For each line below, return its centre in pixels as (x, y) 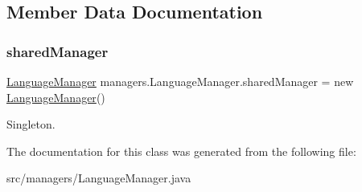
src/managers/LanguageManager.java (99, 178)
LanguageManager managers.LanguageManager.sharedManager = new (180, 81)
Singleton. (31, 124)
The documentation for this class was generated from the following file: (181, 151)
